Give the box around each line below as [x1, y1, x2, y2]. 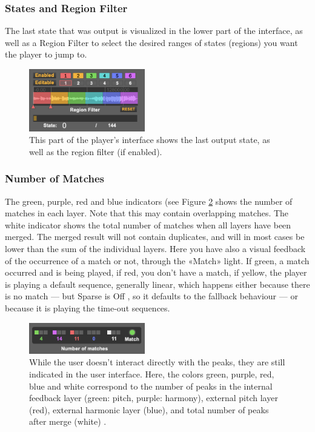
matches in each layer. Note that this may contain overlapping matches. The [5, 207, 289, 219]
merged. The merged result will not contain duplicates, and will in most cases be [5, 230, 305, 243]
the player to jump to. [5, 48, 87, 61]
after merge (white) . [29, 415, 107, 428]
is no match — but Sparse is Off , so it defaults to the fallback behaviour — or [5, 290, 298, 302]
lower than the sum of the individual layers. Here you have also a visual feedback [5, 242, 306, 254]
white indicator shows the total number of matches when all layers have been [5, 218, 291, 231]
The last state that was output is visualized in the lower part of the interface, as [5, 24, 303, 37]
